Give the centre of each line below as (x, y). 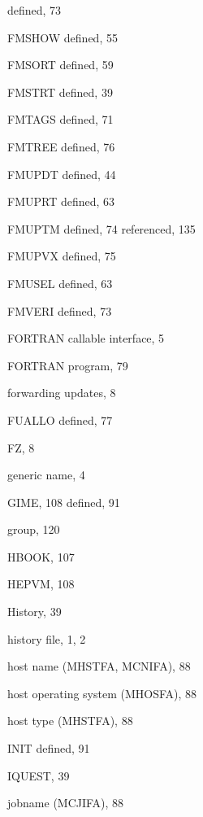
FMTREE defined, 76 (61, 146)
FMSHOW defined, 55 (63, 37)
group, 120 (34, 529)
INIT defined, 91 (49, 748)
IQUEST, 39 (39, 775)
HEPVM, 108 (41, 584)
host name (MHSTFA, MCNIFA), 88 (99, 666)
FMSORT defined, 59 (60, 65)
